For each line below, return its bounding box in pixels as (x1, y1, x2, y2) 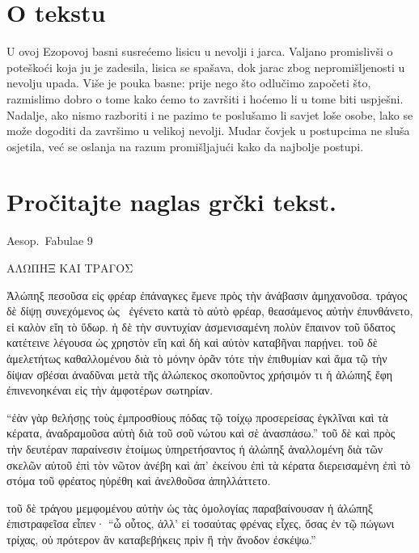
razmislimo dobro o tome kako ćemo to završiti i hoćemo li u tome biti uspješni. (6, 90, 404, 107)
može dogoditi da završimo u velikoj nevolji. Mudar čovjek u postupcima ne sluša (6, 122, 410, 139)
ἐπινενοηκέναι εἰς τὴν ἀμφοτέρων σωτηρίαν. (6, 382, 214, 399)
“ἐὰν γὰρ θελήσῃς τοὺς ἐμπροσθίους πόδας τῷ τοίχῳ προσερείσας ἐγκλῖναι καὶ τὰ (6, 408, 388, 425)
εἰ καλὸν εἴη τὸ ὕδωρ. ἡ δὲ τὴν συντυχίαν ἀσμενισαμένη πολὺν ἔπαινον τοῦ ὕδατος (6, 318, 396, 335)
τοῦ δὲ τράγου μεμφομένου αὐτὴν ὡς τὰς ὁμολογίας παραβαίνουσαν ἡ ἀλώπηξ (6, 499, 373, 516)
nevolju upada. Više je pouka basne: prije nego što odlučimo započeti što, (6, 74, 371, 91)
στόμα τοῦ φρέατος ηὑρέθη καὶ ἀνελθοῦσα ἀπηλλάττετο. (6, 472, 271, 489)
